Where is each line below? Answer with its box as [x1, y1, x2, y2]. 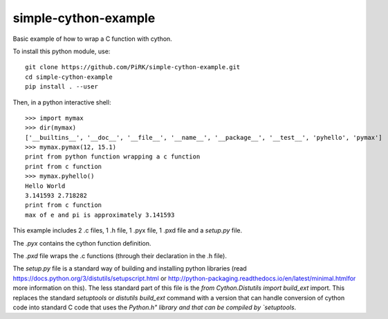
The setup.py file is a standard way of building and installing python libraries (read [12, 264, 247, 273]
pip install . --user [25, 83, 98, 91]
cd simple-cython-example [25, 73, 113, 81]
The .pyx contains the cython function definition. [12, 239, 151, 247]
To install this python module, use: [12, 47, 111, 55]
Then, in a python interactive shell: [12, 98, 111, 107]
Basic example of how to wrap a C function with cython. [12, 35, 172, 43]
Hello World [25, 182, 66, 190]
